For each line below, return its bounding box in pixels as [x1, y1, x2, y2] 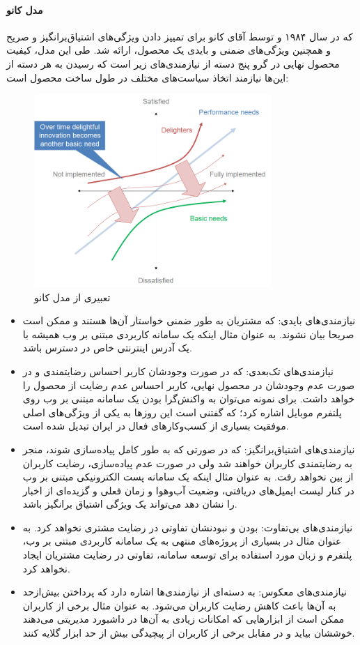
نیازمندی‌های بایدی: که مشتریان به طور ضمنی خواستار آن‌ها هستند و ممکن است [22, 313, 356, 328]
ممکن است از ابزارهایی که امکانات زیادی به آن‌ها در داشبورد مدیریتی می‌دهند [22, 612, 345, 626]
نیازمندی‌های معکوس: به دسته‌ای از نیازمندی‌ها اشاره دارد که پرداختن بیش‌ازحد [22, 584, 347, 599]
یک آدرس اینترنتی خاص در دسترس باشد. [22, 340, 192, 355]
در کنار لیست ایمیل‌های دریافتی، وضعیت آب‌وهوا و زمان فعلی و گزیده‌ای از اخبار [22, 483, 354, 497]
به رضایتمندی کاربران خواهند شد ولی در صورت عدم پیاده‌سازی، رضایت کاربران [22, 455, 352, 470]
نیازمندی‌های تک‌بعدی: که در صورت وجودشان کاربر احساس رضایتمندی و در [22, 363, 334, 378]
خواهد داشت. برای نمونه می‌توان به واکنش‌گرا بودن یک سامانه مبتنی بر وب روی [22, 391, 355, 406]
